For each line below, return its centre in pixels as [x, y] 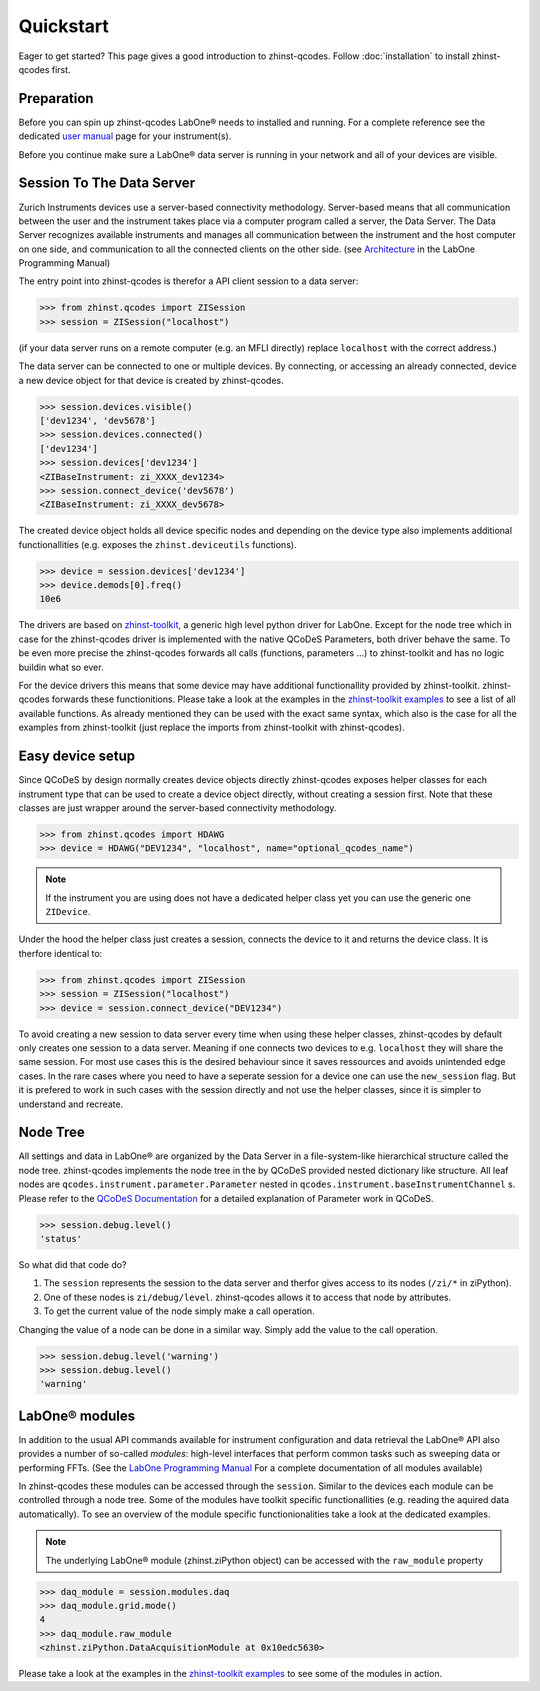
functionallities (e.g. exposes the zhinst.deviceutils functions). [157, 544]
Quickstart [64, 26]
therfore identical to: [60, 953]
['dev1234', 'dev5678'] [98, 420]
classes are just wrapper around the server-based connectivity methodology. [177, 807]
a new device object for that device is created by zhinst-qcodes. [151, 380]
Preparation [56, 98]
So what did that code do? [72, 1264]
